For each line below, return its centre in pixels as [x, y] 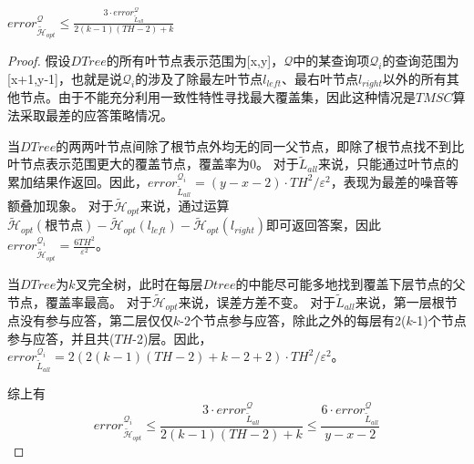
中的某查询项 [331, 61]
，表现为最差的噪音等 [394, 181]
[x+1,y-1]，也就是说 [65, 78]
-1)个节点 [439, 320]
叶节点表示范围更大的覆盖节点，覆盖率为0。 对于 [153, 164]
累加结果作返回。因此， [77, 181]
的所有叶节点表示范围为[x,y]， [195, 61]
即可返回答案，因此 [324, 225]
